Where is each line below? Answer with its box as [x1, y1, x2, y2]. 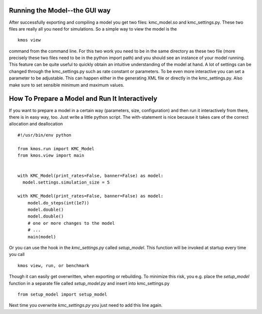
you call [9, 251, 25, 257]
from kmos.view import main [17, 153, 84, 158]
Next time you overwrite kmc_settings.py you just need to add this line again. [9, 302, 163, 308]
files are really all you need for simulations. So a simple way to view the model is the [9, 26, 177, 31]
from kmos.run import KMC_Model [17, 146, 95, 151]
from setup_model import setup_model [17, 291, 108, 297]
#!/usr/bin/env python [17, 132, 72, 138]
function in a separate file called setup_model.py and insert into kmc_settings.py [9, 280, 170, 286]
